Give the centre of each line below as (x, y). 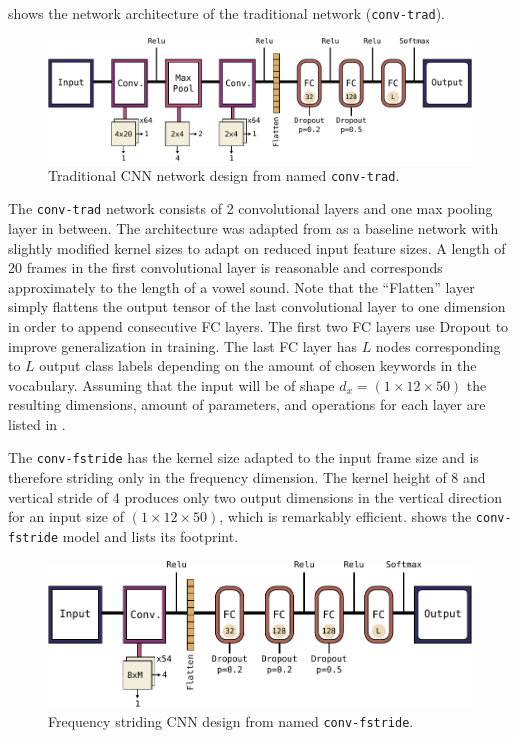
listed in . (37, 423)
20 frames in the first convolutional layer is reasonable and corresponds (225, 267)
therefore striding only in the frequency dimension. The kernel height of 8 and (247, 477)
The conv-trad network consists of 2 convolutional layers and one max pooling (250, 208)
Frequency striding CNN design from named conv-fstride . (231, 720)
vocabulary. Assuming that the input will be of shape (171, 384)
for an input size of (66, 516)
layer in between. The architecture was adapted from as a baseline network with (253, 227)
